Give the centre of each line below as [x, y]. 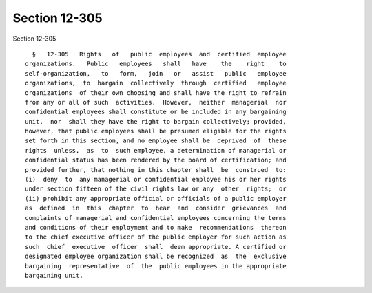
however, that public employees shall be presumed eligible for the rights [156, 131]
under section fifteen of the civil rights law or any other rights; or [156, 189]
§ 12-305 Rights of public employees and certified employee [159, 54]
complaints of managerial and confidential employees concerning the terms [156, 218]
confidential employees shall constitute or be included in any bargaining [156, 112]
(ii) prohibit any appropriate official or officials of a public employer [156, 198]
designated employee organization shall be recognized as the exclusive [156, 257]
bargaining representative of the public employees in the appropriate [156, 266]
